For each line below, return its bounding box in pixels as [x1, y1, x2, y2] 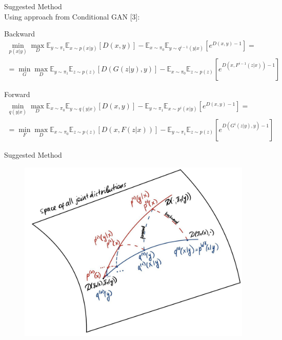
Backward [4, 28, 35, 39]
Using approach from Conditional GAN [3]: [4, 11, 140, 22]
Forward [4, 89, 30, 100]
